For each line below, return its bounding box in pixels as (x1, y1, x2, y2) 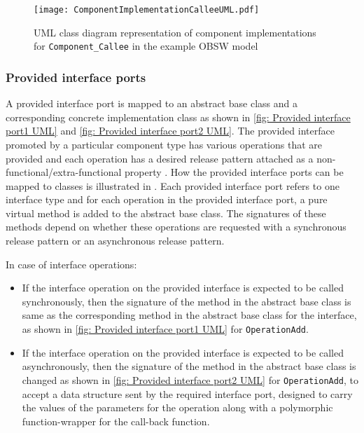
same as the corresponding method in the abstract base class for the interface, (22, 308, 357, 322)
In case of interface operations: (6, 256, 137, 271)
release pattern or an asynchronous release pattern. (6, 233, 225, 248)
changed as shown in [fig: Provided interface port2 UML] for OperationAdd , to (22, 372, 359, 387)
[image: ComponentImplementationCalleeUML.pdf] (34, 5, 260, 15)
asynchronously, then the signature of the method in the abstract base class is (22, 359, 356, 373)
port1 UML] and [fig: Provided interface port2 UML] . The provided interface (6, 123, 335, 138)
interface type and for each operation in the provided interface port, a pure (6, 192, 328, 207)
